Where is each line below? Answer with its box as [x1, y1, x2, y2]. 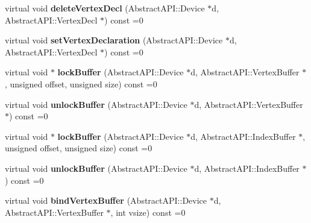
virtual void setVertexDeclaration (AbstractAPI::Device [5, 34, 223, 46]
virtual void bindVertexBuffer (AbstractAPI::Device [5, 194, 207, 207]
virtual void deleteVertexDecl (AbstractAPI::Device [5, 2, 205, 14]
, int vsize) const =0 [110, 206, 186, 218]
